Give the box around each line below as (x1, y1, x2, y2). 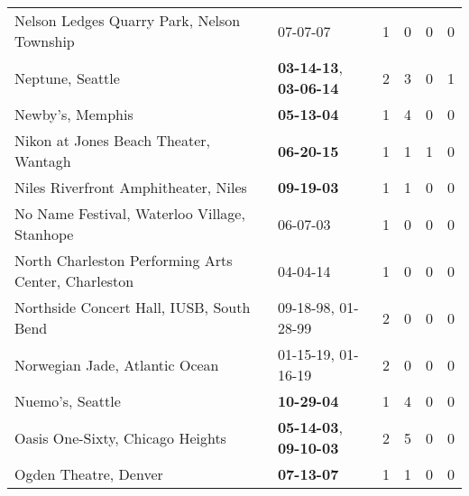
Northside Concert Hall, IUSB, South (14, 297, 251, 317)
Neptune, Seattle (14, 67, 120, 88)
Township (14, 31, 75, 51)
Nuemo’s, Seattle (14, 390, 121, 411)
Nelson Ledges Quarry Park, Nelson (14, 10, 241, 31)
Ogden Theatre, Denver (14, 464, 163, 484)
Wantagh (14, 151, 71, 171)
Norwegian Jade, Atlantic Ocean (14, 354, 219, 375)
